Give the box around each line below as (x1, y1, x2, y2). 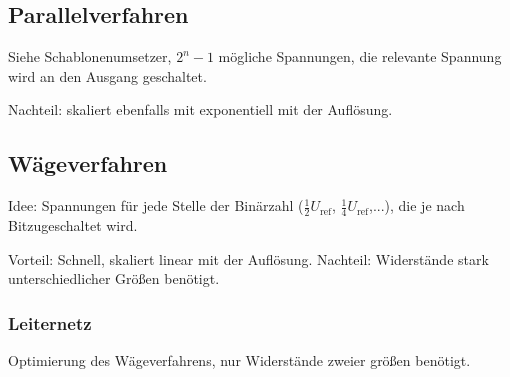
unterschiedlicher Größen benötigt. (8, 268, 220, 289)
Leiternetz (8, 310, 92, 335)
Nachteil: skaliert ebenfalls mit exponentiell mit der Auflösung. (8, 99, 393, 120)
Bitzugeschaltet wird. (8, 215, 138, 236)
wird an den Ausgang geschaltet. (8, 65, 207, 86)
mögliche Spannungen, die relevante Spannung (218, 46, 502, 67)
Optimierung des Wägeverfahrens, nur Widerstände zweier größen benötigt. (8, 350, 471, 371)
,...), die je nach (368, 195, 465, 216)
